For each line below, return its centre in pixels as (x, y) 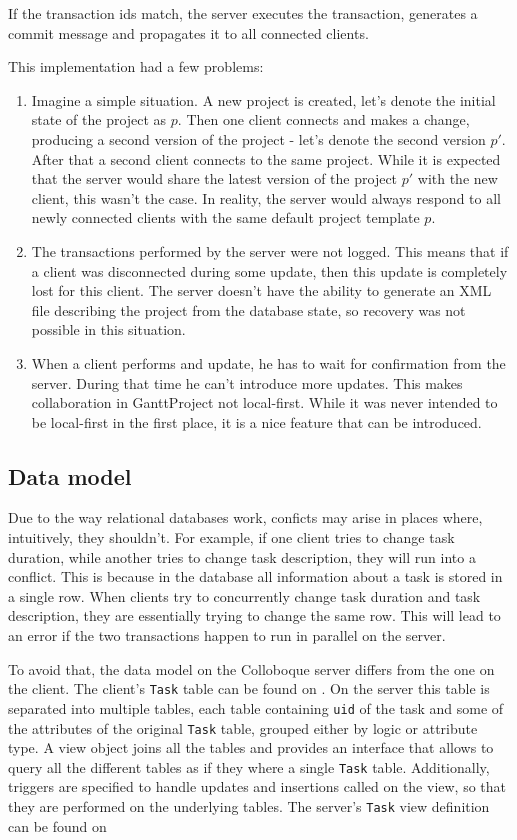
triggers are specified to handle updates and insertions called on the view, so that (257, 786)
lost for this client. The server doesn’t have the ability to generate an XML (261, 290)
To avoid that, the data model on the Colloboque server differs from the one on (251, 668)
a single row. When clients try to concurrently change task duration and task (244, 595)
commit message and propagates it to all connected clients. (188, 32)
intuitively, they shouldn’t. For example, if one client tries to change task (231, 537)
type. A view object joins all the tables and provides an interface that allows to (251, 747)
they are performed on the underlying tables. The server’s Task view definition (249, 806)
